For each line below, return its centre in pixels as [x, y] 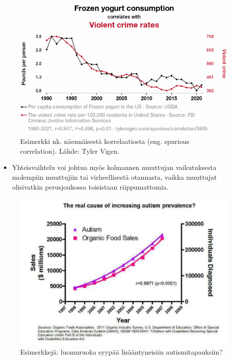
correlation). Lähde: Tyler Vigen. [70, 151]
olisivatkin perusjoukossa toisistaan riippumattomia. [90, 186]
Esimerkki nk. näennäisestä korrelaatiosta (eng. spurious [105, 141]
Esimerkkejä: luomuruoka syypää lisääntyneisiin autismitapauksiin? [121, 351]
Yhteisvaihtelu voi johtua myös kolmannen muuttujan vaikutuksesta [114, 167]
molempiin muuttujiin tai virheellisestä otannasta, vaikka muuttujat [115, 177]
